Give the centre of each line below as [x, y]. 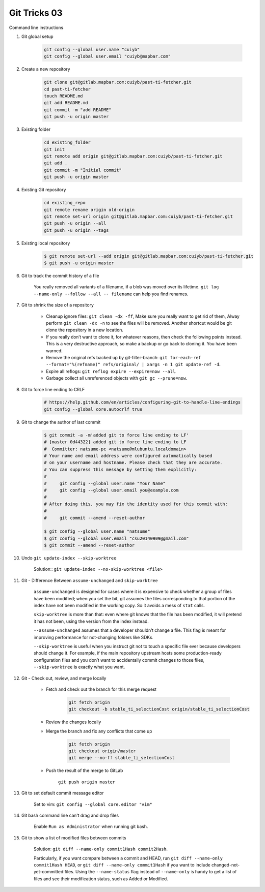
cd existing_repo [65, 203]
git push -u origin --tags [76, 230]
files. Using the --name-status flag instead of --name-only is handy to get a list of [151, 872]
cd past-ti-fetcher [67, 89]
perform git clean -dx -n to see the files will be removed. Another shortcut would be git [139, 323]
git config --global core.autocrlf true [93, 409]
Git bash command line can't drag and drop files [70, 815]
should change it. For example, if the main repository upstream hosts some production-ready [128, 653]
